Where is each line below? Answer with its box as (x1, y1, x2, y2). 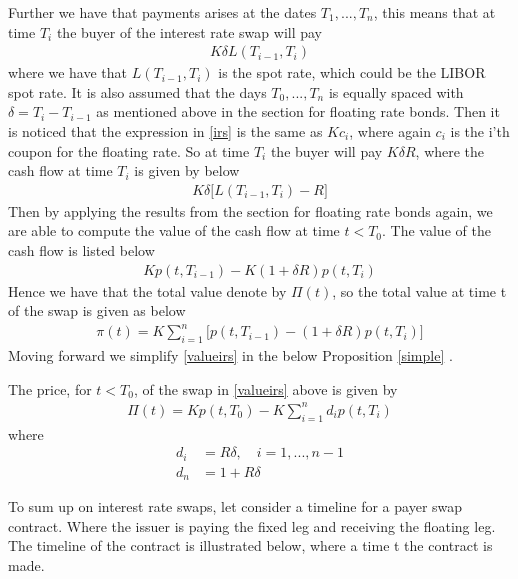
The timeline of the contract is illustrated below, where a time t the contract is (8, 535, 493, 556)
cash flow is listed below (8, 240, 155, 260)
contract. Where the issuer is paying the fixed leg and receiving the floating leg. (8, 515, 496, 536)
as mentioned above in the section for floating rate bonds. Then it (96, 101, 500, 122)
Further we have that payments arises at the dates (8, 2, 317, 22)
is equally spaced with (328, 81, 464, 102)
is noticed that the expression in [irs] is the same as (8, 121, 323, 141)
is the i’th (450, 121, 510, 141)
